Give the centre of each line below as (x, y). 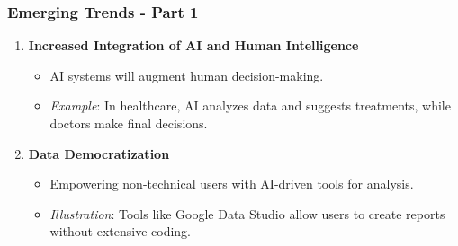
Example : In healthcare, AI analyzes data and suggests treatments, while (250, 105)
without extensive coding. (121, 231)
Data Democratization (99, 153)
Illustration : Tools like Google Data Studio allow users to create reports (247, 213)
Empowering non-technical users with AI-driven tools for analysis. (232, 184)
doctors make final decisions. (129, 123)
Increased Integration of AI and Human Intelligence (193, 45)
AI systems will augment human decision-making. (187, 75)
